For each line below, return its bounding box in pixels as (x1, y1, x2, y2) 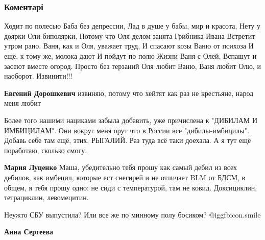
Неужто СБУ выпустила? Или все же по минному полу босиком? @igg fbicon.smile (4, 209, 261, 220)
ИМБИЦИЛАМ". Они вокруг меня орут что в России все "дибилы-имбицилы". (4, 125, 249, 135)
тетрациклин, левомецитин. (4, 192, 89, 203)
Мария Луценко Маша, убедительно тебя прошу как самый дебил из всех (4, 162, 237, 173)
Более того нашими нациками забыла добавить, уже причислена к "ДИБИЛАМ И (4, 114, 257, 125)
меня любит (4, 98, 41, 108)
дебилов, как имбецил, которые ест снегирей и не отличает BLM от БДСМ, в (4, 172, 246, 182)
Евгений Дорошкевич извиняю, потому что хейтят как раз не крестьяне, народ (4, 87, 254, 98)
